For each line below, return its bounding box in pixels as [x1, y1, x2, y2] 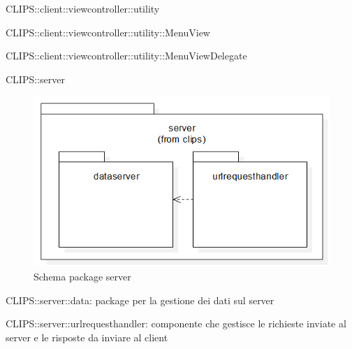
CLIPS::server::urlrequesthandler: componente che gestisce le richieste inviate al [6, 316, 346, 331]
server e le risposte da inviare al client [6, 329, 168, 344]
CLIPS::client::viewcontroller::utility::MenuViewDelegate [6, 48, 247, 63]
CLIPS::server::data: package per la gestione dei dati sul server [6, 292, 274, 307]
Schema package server [34, 269, 131, 284]
